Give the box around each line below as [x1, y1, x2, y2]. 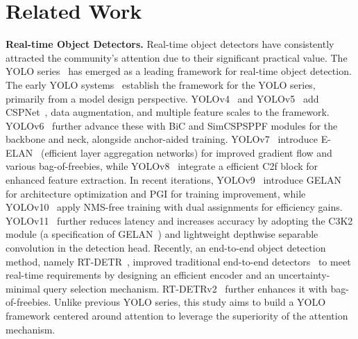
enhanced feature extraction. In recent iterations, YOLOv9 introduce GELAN [6, 173, 341, 187]
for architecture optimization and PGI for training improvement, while [6, 186, 306, 200]
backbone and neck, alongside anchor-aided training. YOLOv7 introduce [6, 132, 318, 146]
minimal [6, 281, 40, 295]
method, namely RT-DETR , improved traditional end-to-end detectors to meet [6, 254, 351, 268]
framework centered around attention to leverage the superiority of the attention [6, 308, 348, 322]
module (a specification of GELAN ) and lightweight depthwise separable [6, 227, 318, 241]
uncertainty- [278, 268, 330, 282]
